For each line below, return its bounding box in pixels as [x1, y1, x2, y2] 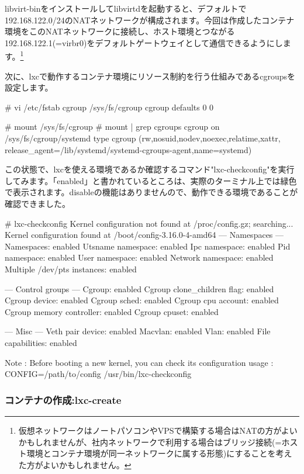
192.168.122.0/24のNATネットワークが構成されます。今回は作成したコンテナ [5, 13, 295, 26]
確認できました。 [5, 197, 70, 209]
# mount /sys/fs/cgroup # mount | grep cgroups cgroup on [5, 120, 220, 133]
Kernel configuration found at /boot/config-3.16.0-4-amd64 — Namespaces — [5, 229, 284, 241]
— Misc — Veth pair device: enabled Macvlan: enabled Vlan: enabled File [5, 325, 271, 337]
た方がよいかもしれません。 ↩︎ [18, 458, 132, 470]
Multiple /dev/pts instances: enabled [5, 262, 137, 275]
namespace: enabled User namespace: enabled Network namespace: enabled [5, 251, 274, 264]
